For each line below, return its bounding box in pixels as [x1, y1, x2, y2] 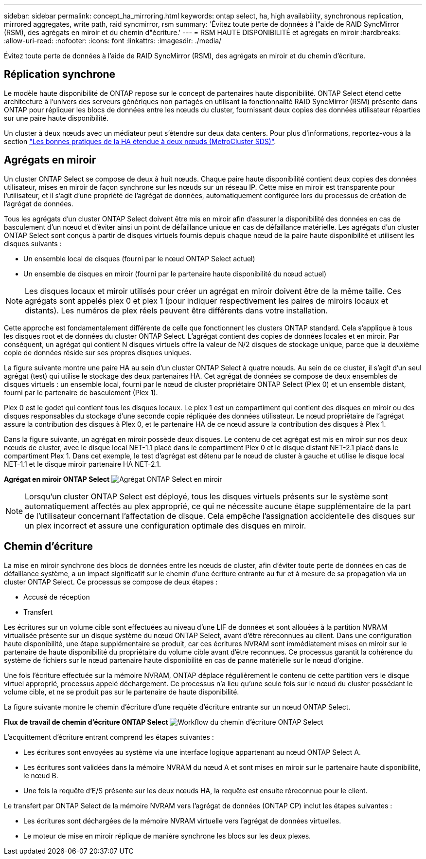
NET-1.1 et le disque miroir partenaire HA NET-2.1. [4, 459, 161, 468]
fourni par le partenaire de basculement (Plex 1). [4, 388, 158, 397]
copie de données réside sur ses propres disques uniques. [4, 348, 192, 357]
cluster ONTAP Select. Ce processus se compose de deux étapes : [4, 577, 218, 586]
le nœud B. [23, 771, 58, 780]
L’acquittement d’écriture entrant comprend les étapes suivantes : [4, 732, 214, 741]
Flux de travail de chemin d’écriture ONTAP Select [4, 717, 168, 726]
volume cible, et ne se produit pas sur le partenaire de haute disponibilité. [4, 687, 239, 696]
